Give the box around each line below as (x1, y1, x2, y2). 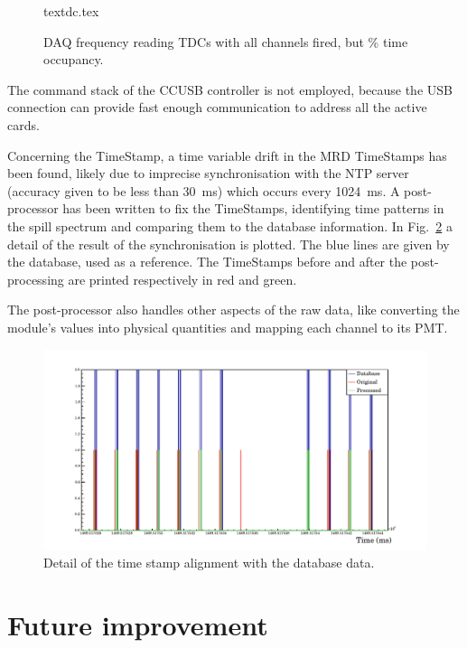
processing (7, 269, 64, 288)
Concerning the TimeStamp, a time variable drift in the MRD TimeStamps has (7, 146, 447, 164)
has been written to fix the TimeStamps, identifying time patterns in (62, 199, 444, 218)
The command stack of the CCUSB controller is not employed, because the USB (7, 80, 453, 99)
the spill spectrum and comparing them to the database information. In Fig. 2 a (7, 216, 453, 235)
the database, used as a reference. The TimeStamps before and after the (7, 252, 407, 271)
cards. (7, 115, 40, 134)
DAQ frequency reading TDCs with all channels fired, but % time (43, 32, 408, 51)
